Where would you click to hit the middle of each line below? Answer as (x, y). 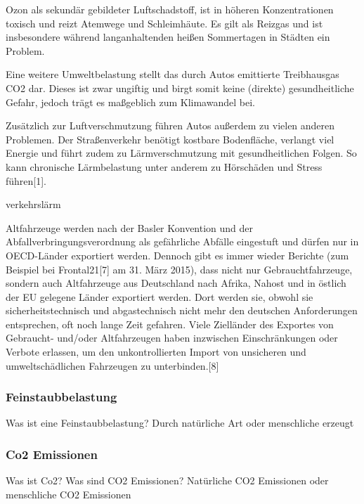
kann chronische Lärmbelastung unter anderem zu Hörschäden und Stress (164, 166)
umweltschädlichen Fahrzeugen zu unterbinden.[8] (112, 365)
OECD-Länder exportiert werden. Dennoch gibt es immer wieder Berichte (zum (177, 255)
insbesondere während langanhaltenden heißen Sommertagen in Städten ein (168, 37)
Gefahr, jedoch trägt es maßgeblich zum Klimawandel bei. (130, 102)
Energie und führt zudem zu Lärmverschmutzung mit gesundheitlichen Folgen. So (181, 153)
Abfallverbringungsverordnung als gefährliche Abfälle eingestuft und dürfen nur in (182, 241)
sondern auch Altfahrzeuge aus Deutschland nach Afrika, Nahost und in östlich (176, 283)
